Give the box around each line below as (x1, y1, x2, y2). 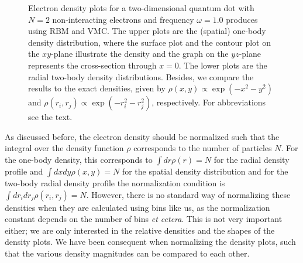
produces (226, 13, 258, 25)
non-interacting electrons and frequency (52, 13, 194, 25)
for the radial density (214, 153, 290, 165)
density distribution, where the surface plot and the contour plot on (28, 36, 271, 48)
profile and (5, 165, 43, 177)
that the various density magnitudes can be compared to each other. (5, 247, 250, 259)
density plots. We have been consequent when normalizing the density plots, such (5, 235, 296, 248)
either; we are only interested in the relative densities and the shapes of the (5, 224, 275, 236)
